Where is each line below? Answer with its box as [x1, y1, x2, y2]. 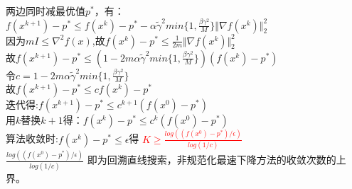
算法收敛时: [6, 131, 58, 146]
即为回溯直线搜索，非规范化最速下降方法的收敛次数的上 [87, 152, 346, 167]
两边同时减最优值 [6, 4, 85, 18]
